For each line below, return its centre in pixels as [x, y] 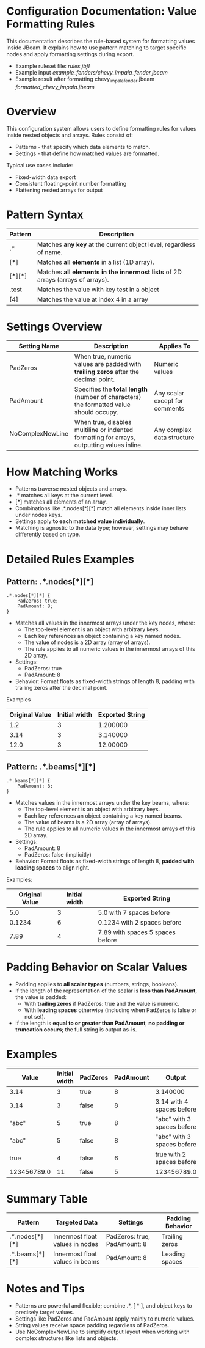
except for [169, 400]
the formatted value [103, 405]
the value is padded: [41, 997]
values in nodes [76, 1244]
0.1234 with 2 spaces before [140, 923]
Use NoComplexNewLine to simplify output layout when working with [102, 1332]
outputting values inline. [109, 445]
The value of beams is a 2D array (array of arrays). [88, 822]
